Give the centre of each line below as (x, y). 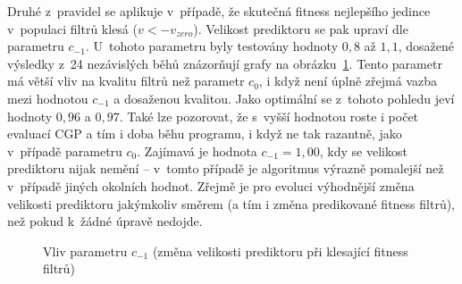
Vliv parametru (85, 251)
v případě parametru (65, 150)
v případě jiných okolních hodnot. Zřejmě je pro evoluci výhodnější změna (211, 185)
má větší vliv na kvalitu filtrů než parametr (126, 81)
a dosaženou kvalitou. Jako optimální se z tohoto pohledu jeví (284, 98)
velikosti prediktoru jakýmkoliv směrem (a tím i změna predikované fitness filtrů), (231, 203)
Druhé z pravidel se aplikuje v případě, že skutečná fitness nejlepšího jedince (219, 11)
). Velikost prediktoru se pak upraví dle (301, 28)
